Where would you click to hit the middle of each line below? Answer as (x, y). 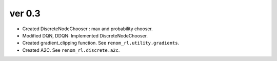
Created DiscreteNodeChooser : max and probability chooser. (88, 29)
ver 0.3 (25, 13)
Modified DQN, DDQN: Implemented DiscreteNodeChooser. (85, 35)
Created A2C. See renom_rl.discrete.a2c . (71, 50)
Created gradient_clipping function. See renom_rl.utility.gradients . (101, 43)
